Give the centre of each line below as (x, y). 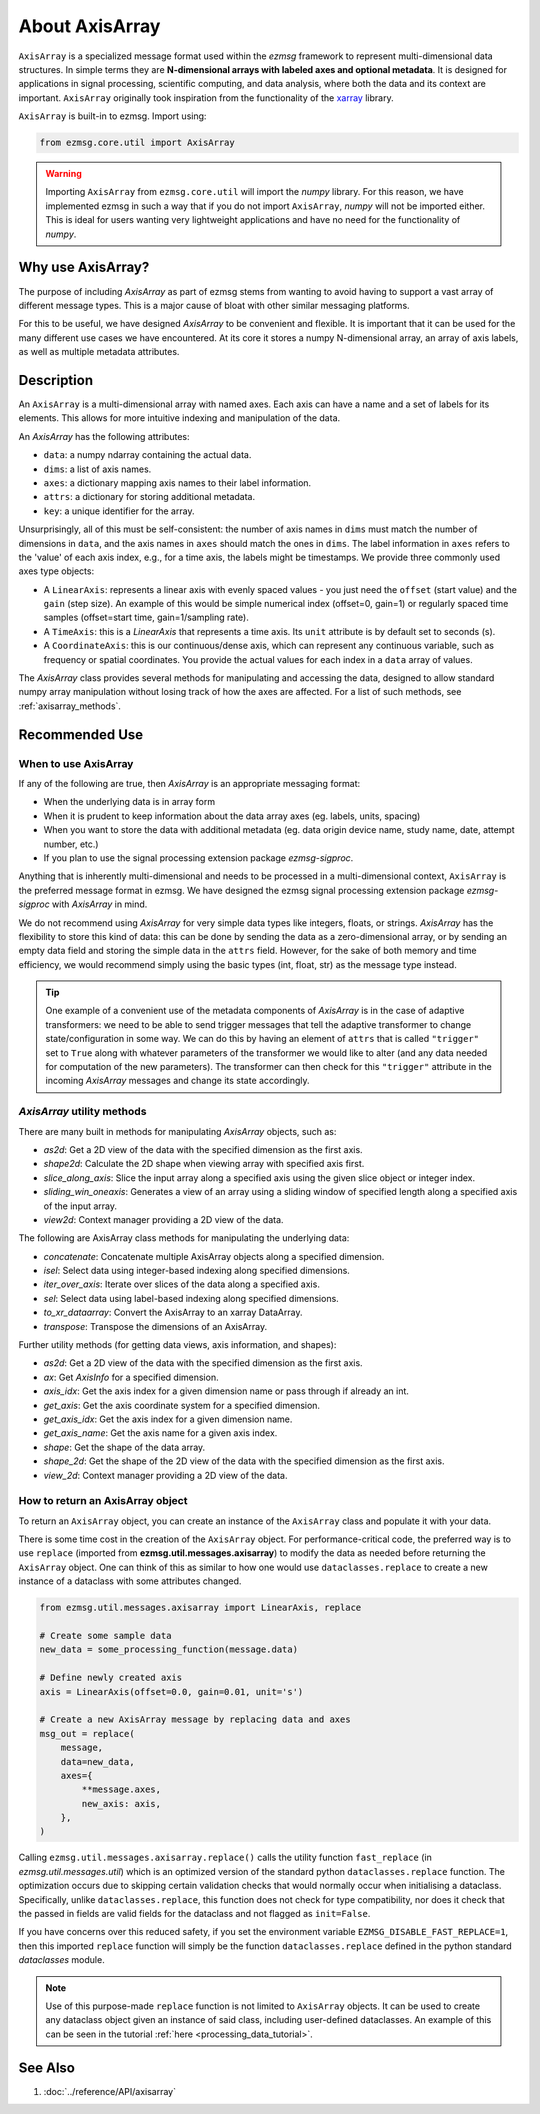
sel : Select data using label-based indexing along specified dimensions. (191, 1298)
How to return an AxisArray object (103, 1501)
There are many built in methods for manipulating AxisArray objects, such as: (177, 1131)
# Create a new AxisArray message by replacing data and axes (195, 1719)
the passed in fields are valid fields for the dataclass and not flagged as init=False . (194, 1914)
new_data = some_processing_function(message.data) (169, 1649)
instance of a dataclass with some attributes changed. (130, 1581)
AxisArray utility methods (82, 1112)
